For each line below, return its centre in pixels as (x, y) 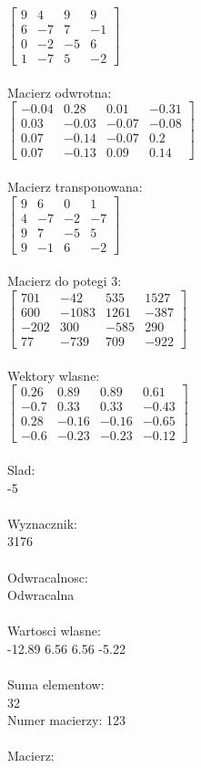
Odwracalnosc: (48, 577)
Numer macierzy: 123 (66, 720)
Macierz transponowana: (75, 187)
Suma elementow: (56, 684)
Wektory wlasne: (54, 375)
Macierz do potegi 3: (65, 281)
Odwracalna (41, 595)
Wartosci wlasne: (54, 631)
